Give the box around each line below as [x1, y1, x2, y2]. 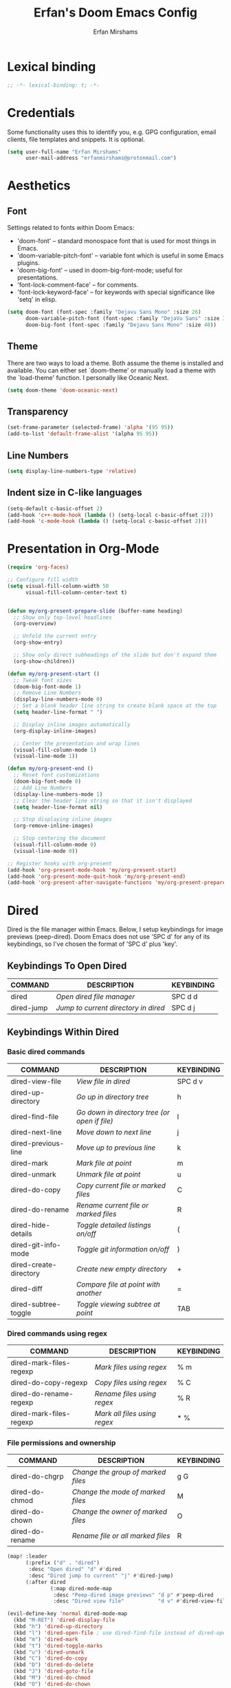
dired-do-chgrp [10, 1472, 64, 1481]
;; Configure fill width [7, 576, 78, 583]
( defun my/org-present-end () [7, 766, 94, 772]
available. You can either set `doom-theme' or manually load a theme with [7, 366, 217, 374]
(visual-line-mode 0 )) [13, 847, 78, 854]
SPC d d [171, 992, 198, 1002]
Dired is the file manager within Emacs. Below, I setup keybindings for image [7, 925, 223, 933]
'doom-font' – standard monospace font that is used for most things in [16, 237, 217, 245]
